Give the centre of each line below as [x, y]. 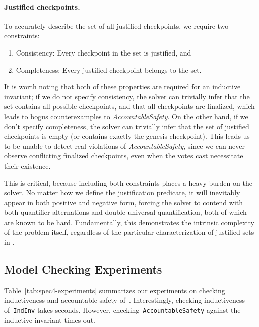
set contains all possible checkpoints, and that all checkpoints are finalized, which [129, 106]
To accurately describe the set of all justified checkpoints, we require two [116, 25]
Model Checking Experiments [83, 269]
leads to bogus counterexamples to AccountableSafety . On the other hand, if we [126, 116]
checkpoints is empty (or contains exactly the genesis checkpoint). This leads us [127, 136]
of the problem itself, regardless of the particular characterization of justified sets [129, 232]
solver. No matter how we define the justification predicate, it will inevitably [122, 193]
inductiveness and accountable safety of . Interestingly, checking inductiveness [125, 300]
